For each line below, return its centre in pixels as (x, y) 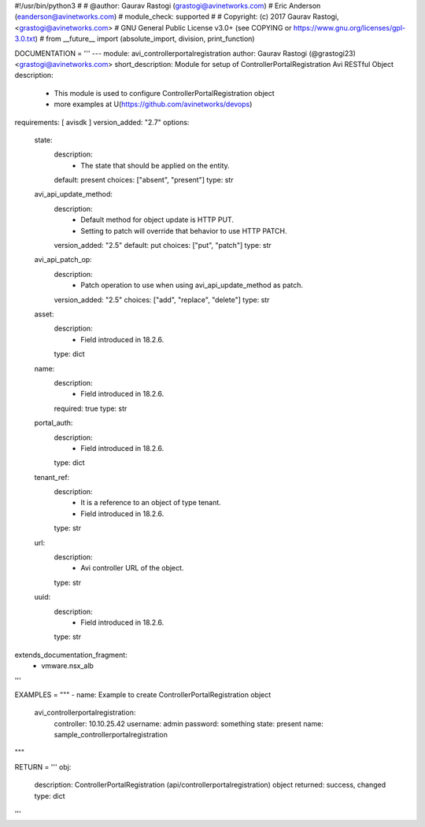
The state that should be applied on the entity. (155, 165)
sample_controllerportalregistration (111, 735)
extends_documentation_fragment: (71, 655)
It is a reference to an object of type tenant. (151, 503)
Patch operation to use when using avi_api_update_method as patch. (192, 285)
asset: (44, 314)
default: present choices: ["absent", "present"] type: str (144, 180)
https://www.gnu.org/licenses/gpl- (349, 28)
